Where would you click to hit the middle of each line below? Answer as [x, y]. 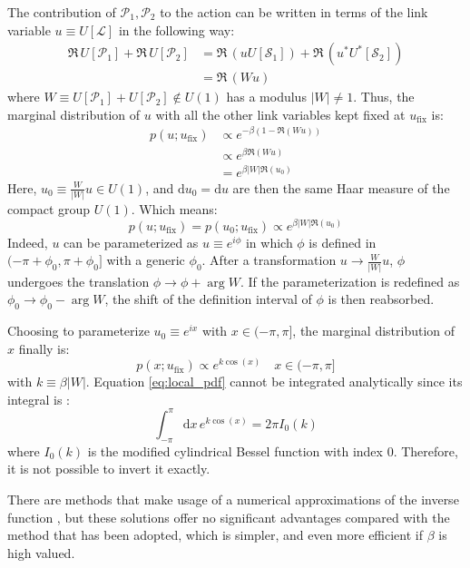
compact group [49, 209]
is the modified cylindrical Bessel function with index [235, 450]
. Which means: [174, 209]
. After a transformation [269, 260]
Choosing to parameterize [78, 331]
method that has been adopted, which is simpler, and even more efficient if [215, 535]
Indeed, [28, 242]
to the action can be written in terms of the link [294, 12]
